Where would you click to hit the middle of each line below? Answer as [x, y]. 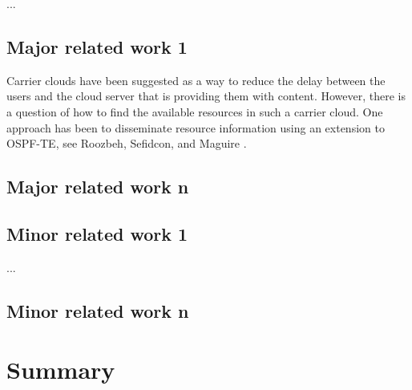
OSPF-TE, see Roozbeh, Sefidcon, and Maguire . [127, 143]
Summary [61, 370]
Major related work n [98, 187]
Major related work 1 [97, 46]
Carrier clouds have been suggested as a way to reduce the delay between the [196, 80]
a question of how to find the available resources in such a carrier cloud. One [195, 111]
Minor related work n [98, 310]
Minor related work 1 [97, 233]
